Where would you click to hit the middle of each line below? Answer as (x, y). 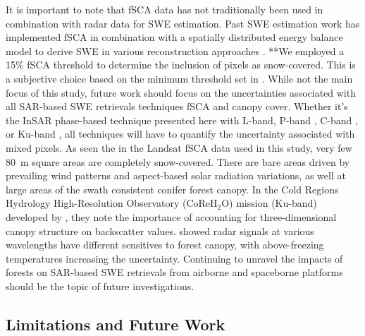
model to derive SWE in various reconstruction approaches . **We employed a (175, 50)
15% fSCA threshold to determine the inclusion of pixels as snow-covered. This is (181, 65)
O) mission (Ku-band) (269, 203)
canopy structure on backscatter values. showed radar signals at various (160, 230)
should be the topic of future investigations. (100, 286)
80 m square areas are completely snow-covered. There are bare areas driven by (178, 161)
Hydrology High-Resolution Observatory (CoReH (112, 203)
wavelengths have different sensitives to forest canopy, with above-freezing (165, 245)
